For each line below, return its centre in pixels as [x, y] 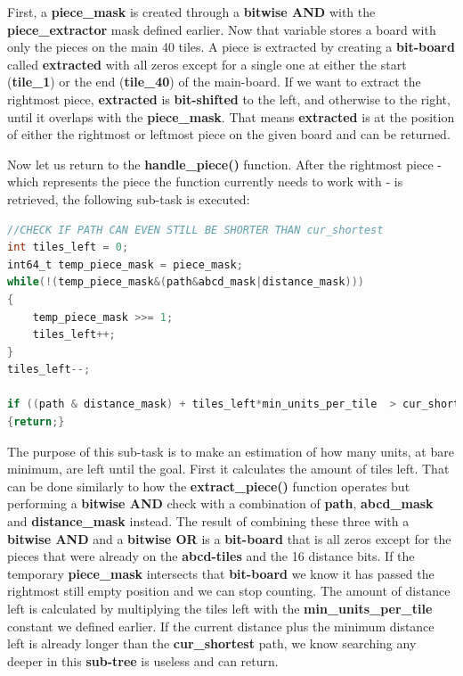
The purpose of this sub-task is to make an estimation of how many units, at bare [231, 451]
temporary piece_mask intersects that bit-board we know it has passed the [221, 573]
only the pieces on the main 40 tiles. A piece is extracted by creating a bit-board [231, 47]
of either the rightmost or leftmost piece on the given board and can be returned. [229, 134]
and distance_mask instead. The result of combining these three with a [208, 521]
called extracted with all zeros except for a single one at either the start [207, 64]
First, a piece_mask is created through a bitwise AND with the [191, 12]
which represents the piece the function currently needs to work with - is [205, 181]
